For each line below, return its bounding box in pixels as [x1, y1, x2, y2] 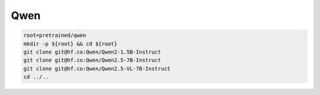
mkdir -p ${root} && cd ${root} [23, 40, 118, 47]
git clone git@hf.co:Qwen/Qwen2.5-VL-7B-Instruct [23, 65, 171, 72]
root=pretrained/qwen [23, 32, 87, 39]
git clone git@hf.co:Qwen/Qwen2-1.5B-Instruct [23, 48, 161, 55]
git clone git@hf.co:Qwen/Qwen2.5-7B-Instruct [23, 57, 161, 64]
